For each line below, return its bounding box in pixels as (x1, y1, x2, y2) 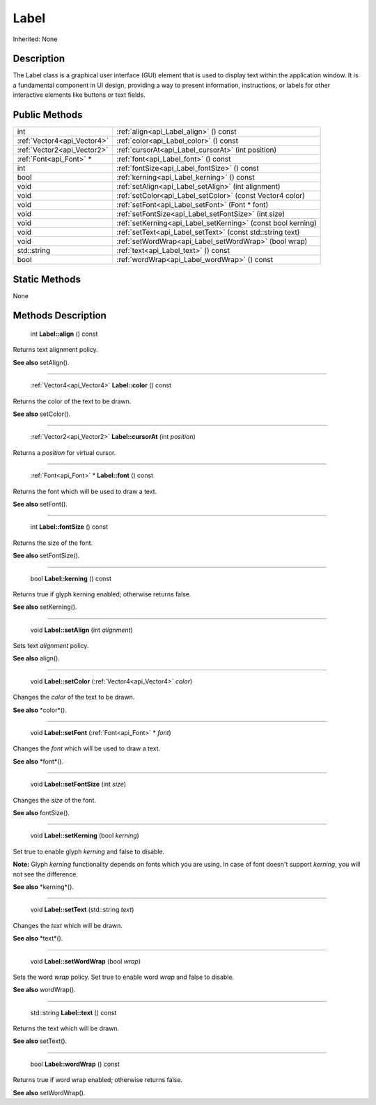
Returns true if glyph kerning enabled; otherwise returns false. (13, 589, 191, 598)
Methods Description (13, 310, 107, 322)
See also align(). (13, 654, 61, 663)
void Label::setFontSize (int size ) (30, 780, 127, 789)
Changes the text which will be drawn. (13, 921, 123, 929)
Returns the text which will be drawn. (13, 1024, 120, 1033)
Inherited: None (13, 35, 58, 43)
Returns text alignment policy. (13, 346, 99, 354)
